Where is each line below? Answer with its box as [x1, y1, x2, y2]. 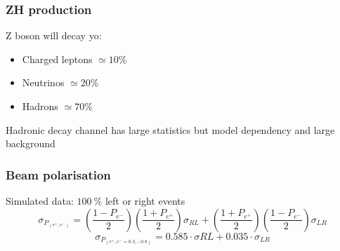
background [6, 136, 55, 151]
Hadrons [22, 99, 58, 113]
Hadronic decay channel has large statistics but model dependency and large [6, 122, 335, 137]
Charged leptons [22, 51, 93, 66]
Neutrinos [22, 75, 65, 90]
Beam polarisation [6, 165, 111, 183]
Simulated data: [6, 194, 74, 208]
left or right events [105, 194, 185, 208]
